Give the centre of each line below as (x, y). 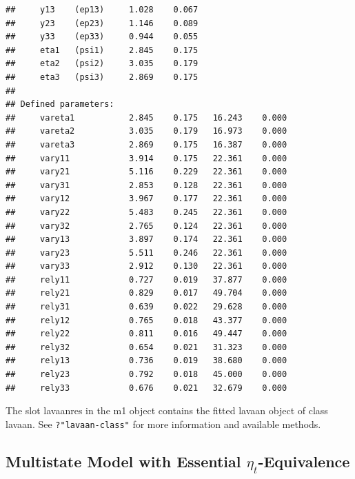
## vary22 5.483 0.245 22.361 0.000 (146, 212)
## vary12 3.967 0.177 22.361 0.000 (146, 199)
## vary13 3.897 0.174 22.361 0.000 (146, 239)
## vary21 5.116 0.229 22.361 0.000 (146, 172)
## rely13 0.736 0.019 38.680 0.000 (146, 361)
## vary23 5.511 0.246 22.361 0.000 (146, 253)
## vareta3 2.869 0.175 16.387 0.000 (146, 144)
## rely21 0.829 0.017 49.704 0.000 (146, 293)
